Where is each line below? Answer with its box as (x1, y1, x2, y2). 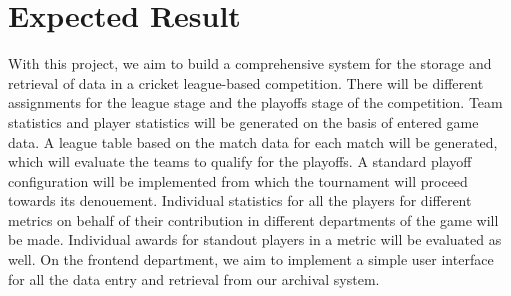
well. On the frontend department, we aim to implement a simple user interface (8, 249, 494, 270)
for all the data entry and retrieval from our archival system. (8, 268, 380, 289)
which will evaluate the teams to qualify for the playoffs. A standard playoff (8, 151, 472, 172)
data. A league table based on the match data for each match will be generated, (8, 131, 498, 152)
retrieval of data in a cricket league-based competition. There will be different (8, 72, 484, 93)
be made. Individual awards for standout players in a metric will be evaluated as (8, 229, 502, 250)
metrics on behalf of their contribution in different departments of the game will (8, 209, 499, 230)
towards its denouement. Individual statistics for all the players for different (8, 190, 472, 211)
